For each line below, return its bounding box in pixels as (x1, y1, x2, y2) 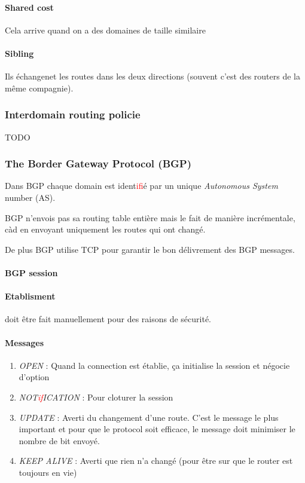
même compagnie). (5, 81, 74, 94)
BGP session (5, 266, 58, 279)
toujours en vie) (19, 466, 77, 478)
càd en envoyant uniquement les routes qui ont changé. (5, 223, 206, 236)
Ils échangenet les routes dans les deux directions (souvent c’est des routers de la (5, 70, 300, 82)
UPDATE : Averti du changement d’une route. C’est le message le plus (19, 411, 279, 423)
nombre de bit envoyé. (19, 434, 100, 447)
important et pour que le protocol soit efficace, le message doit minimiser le (19, 423, 295, 435)
